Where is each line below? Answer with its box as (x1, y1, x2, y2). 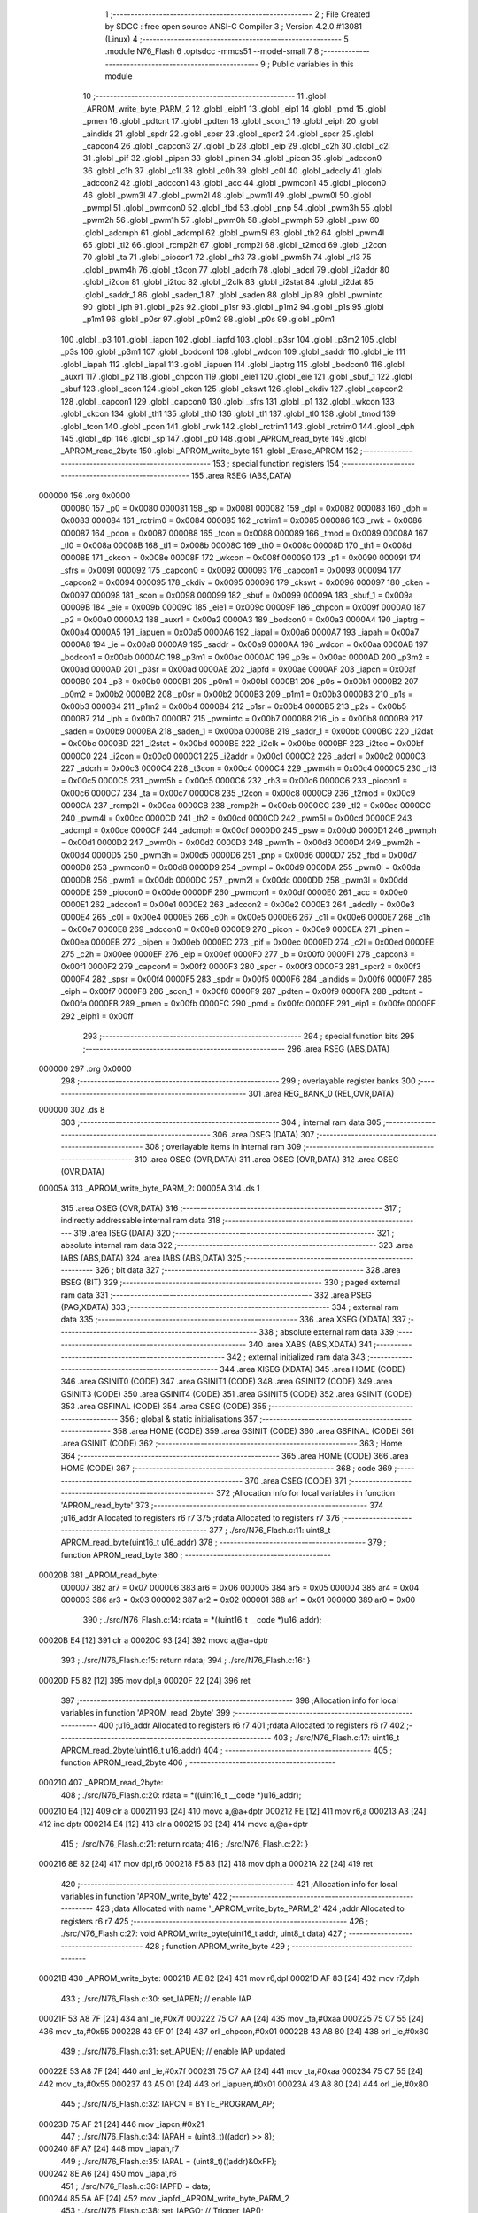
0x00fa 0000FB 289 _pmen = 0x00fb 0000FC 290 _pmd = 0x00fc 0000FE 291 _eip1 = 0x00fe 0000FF (60, 999, 436, 1009)
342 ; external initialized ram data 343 (227, 1351, 366, 1362)
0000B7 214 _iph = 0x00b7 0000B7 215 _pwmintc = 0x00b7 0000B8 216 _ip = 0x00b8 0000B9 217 (60, 713, 424, 724)
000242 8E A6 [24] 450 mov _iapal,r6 (38, 2169, 177, 2179)
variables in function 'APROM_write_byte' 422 (60, 1891, 227, 1902)
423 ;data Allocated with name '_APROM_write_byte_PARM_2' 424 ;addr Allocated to (94, 1903, 405, 1914)
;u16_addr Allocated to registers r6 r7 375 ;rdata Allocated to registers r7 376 (60, 1512, 340, 1523)
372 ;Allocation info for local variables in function (215, 1487, 396, 1498)
